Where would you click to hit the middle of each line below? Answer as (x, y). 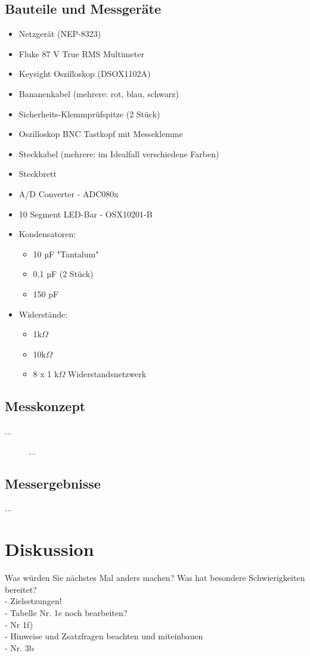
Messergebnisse (53, 483)
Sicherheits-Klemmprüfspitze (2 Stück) (89, 114)
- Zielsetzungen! (33, 601)
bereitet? (21, 589)
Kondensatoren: (47, 234)
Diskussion (49, 549)
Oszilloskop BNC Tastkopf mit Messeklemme (101, 134)
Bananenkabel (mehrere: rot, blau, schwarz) (99, 93)
